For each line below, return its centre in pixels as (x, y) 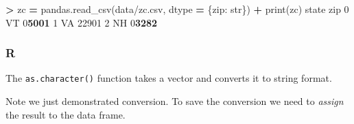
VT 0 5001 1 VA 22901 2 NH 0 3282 (82, 22)
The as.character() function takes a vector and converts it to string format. (169, 78)
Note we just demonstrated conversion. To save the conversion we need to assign (175, 101)
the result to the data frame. (66, 114)
